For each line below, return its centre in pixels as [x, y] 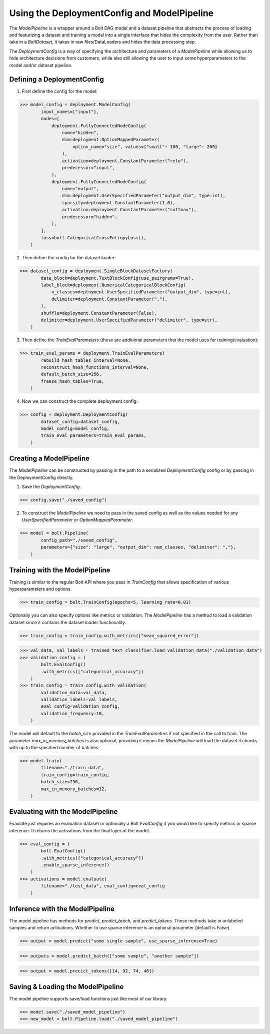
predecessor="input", [88, 167]
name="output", [80, 189]
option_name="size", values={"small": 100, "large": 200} [145, 147]
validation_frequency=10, [72, 713]
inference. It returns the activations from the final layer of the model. [79, 830]
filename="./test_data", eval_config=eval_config [103, 886]
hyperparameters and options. [40, 589]
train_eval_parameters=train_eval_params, [94, 436]
